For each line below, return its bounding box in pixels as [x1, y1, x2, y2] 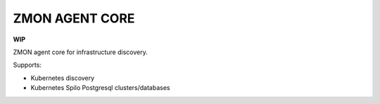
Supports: [13, 60, 42, 70]
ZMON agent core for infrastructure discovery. [13, 48, 148, 56]
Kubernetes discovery [30, 74, 95, 82]
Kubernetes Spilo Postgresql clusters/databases [30, 84, 170, 92]
